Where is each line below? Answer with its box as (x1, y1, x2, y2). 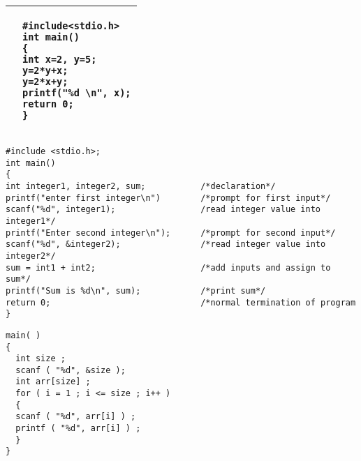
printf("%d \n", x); (22, 87, 131, 98)
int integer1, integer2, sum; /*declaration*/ (6, 181, 276, 191)
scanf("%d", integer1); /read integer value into (6, 204, 321, 215)
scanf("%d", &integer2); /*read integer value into (6, 239, 326, 250)
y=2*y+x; (22, 65, 68, 76)
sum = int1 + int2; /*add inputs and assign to (6, 262, 331, 273)
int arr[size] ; (15, 377, 91, 387)
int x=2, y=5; (22, 54, 97, 65)
